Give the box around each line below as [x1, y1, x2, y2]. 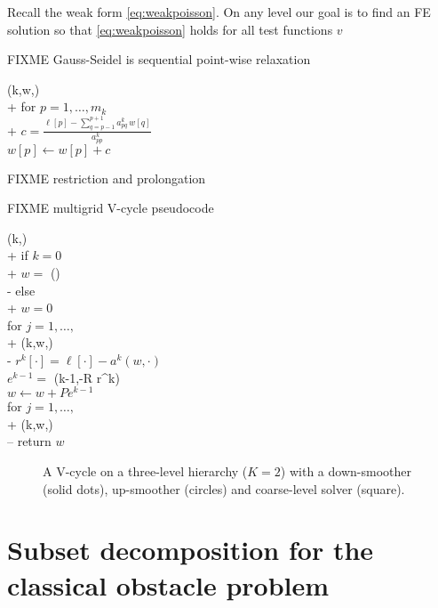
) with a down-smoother [280, 462, 411, 481]
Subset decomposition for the [7, 531, 374, 568]
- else [7, 280, 36, 299]
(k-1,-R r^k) [53, 368, 120, 386]
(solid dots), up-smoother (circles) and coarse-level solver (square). [43, 479, 405, 498]
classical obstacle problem [7, 566, 330, 603]
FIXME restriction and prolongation [7, 168, 206, 187]
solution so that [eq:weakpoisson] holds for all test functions [7, 20, 333, 38]
